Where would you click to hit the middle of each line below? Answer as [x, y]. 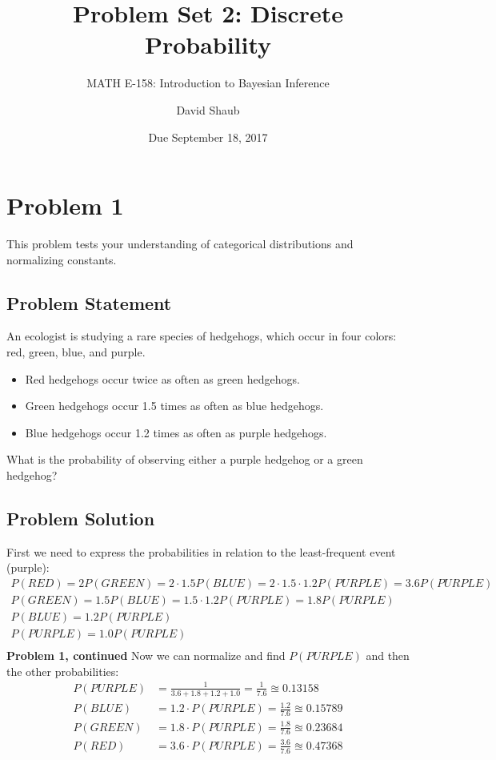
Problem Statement [89, 302]
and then [388, 655]
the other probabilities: [63, 671]
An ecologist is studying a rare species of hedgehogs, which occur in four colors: [202, 336]
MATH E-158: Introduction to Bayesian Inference [208, 83]
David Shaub [208, 109]
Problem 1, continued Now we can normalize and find [146, 655]
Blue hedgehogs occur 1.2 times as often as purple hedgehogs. [176, 432]
